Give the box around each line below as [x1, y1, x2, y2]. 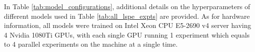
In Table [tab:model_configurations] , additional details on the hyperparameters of [4, 1, 251, 11]
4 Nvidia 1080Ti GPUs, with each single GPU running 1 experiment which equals [4, 29, 250, 39]
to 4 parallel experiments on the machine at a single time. [4, 39, 178, 49]
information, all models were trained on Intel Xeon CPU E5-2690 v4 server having [4, 20, 251, 30]
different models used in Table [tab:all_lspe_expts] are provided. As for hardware [4, 11, 250, 21]
